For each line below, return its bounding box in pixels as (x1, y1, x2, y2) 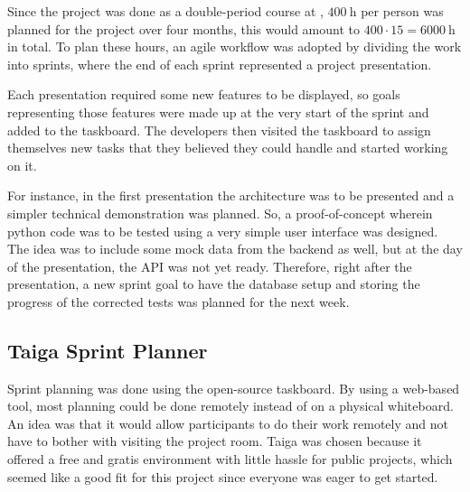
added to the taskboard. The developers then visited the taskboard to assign (7, 120, 431, 139)
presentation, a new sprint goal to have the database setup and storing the (7, 274, 420, 293)
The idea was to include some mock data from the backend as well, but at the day (7, 239, 463, 258)
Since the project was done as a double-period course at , (7, 2, 324, 20)
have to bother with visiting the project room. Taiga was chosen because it (7, 432, 422, 450)
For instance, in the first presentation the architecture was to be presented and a (7, 186, 455, 205)
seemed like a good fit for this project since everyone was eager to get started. (7, 467, 438, 486)
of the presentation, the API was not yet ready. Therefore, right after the (7, 256, 412, 275)
